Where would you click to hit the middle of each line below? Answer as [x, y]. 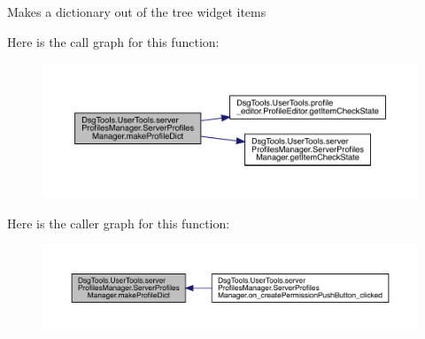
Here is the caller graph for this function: [119, 223]
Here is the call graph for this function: [113, 41]
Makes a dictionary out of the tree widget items [137, 12]
